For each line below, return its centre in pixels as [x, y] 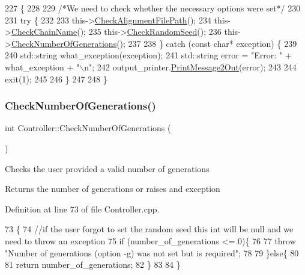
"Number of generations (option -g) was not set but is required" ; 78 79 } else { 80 [152, 252]
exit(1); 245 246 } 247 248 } [56, 79]
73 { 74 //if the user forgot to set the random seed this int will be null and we [149, 229]
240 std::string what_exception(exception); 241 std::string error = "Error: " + [148, 55]
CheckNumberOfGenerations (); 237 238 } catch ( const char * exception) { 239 [154, 43]
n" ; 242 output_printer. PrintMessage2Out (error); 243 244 [190, 66]
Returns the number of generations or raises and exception [113, 189]
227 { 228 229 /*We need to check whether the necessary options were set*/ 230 [153, 8]
